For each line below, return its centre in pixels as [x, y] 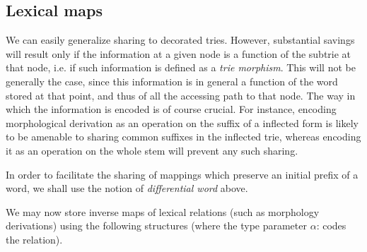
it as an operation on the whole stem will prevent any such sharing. [152, 150]
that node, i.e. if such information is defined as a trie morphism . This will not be [181, 67]
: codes [331, 226]
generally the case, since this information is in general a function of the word [172, 81]
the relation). [34, 239]
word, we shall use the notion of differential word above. [127, 188]
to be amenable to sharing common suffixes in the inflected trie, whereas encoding [183, 137]
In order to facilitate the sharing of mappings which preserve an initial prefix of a [182, 174]
